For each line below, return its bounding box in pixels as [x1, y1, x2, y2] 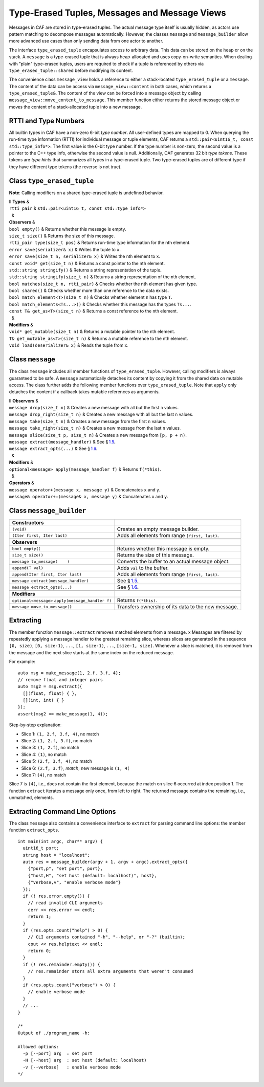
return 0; [27, 948, 51, 954]
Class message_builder [9, 506, 87, 514]
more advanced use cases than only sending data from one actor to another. [9, 38, 164, 44]
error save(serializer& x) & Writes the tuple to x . [9, 246, 121, 252]
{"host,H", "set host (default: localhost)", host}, [27, 873, 157, 878]
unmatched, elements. [9, 795, 54, 800]
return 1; [27, 914, 51, 919]
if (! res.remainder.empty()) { [22, 961, 100, 967]
